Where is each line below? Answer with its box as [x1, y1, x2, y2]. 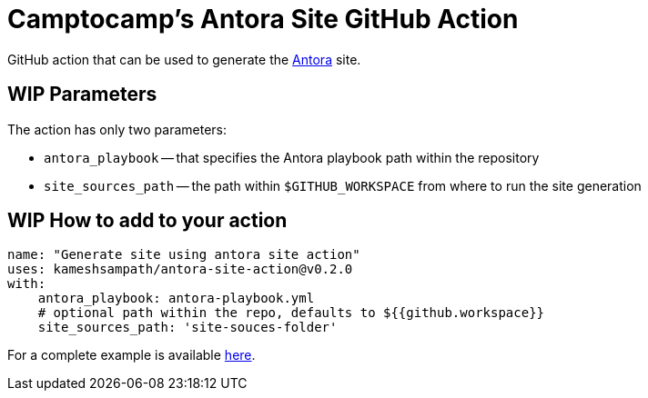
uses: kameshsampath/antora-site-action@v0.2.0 [7, 262, 353, 277]
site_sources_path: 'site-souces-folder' [37, 320, 338, 335]
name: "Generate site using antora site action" [7, 247, 360, 263]
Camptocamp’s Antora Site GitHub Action [7, 4, 519, 35]
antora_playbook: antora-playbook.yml [37, 291, 315, 306]
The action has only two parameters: [7, 121, 227, 137]
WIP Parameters [7, 83, 157, 106]
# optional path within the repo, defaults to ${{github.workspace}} [37, 305, 545, 321]
